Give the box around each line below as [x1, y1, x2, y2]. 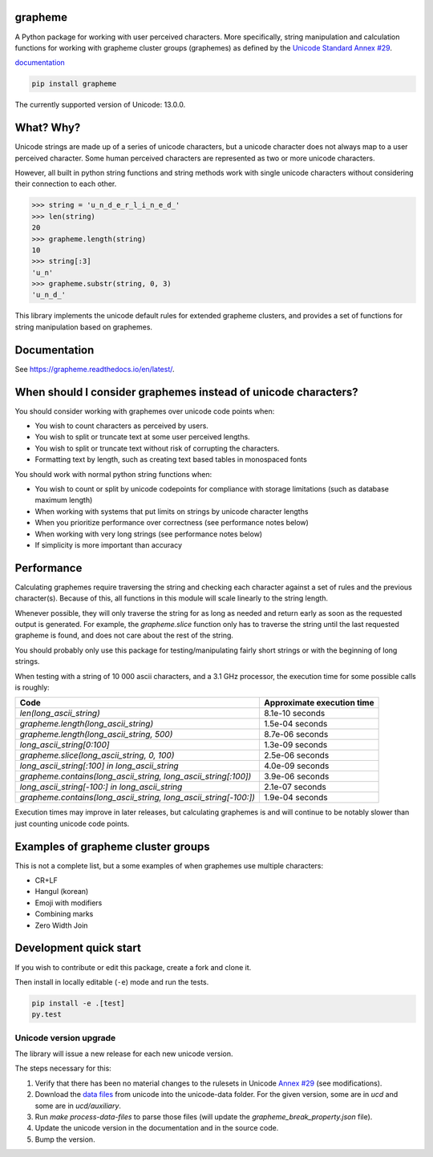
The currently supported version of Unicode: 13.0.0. [14, 100, 186, 110]
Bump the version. [34, 1135, 95, 1144]
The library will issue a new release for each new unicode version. [14, 1049, 233, 1058]
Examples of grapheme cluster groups [14, 839, 210, 853]
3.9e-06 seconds [264, 771, 330, 782]
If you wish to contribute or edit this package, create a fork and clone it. [14, 962, 252, 972]
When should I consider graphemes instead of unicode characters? [14, 385, 358, 398]
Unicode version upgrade [14, 1032, 116, 1043]
